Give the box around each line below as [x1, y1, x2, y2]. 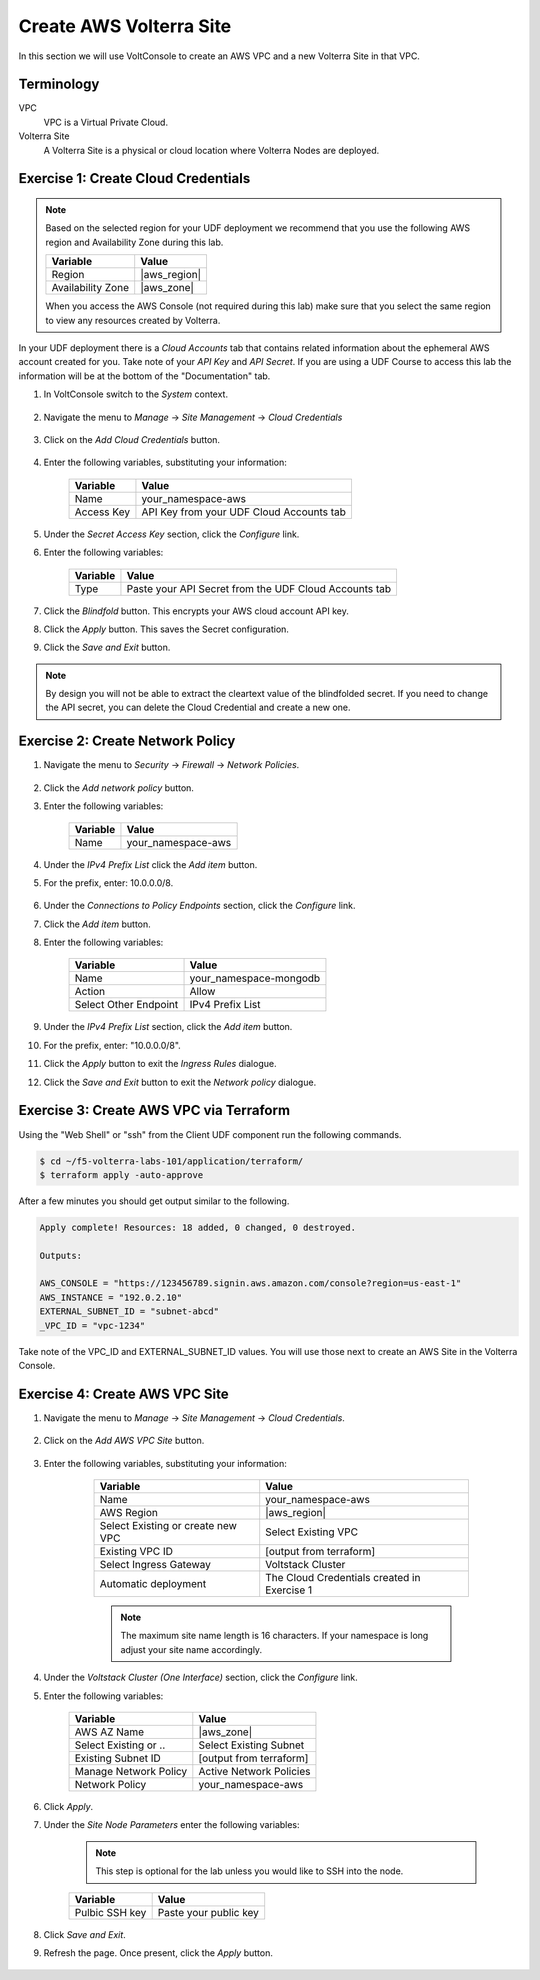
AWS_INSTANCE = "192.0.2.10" [39, 1291, 183, 1303]
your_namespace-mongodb [189, 971, 321, 985]
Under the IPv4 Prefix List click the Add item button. [43, 858, 258, 870]
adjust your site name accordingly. [120, 1643, 263, 1655]
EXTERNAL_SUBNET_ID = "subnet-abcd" [39, 1306, 220, 1317]
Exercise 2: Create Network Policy [18, 733, 236, 750]
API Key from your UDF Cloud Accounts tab [141, 505, 347, 519]
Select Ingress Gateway [99, 1558, 212, 1572]
